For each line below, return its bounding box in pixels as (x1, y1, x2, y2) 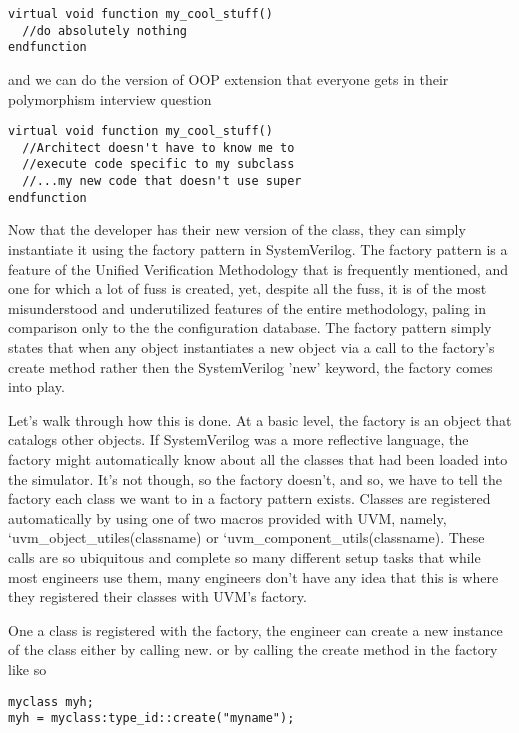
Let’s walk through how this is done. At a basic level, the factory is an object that (8, 409, 512, 430)
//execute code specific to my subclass (22, 157, 295, 172)
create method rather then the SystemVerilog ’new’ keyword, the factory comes (8, 356, 493, 377)
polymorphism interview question (8, 88, 212, 109)
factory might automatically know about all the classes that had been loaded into (8, 448, 508, 469)
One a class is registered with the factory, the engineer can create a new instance (8, 619, 503, 640)
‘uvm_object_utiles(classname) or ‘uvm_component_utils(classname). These (8, 527, 485, 548)
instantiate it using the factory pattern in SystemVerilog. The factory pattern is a (8, 239, 508, 260)
